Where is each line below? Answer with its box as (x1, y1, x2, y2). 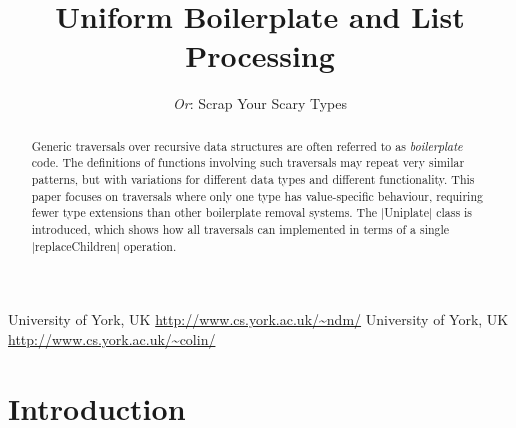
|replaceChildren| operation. (31, 237, 177, 254)
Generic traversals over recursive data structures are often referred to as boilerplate (31, 137, 463, 154)
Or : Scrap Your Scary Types (173, 93, 347, 114)
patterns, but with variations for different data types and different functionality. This (31, 171, 475, 188)
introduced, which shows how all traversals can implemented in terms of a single (31, 220, 450, 237)
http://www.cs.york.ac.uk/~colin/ (8, 328, 216, 349)
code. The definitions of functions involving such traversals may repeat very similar (31, 154, 465, 171)
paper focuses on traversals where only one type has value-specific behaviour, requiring (31, 187, 483, 204)
